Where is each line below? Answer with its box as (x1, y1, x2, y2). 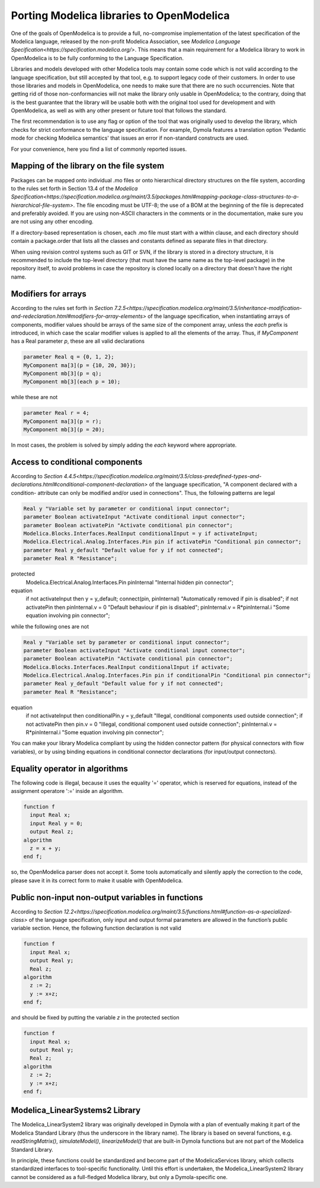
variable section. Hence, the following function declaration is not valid (11, 924, 182, 932)
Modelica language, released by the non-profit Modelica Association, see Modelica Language (11, 37, 241, 45)
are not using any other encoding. (11, 218, 94, 225)
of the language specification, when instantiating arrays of (147, 312, 290, 320)
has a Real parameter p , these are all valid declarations (11, 337, 145, 345)
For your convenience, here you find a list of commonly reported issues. (11, 146, 187, 153)
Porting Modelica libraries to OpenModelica (11, 9, 231, 22)
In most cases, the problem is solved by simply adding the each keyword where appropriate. (11, 441, 237, 448)
